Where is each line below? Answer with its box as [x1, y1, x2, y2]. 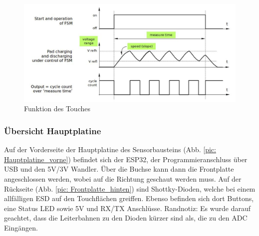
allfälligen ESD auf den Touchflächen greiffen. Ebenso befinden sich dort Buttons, [4, 193, 254, 204]
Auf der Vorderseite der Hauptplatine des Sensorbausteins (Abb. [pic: [4, 144, 216, 155]
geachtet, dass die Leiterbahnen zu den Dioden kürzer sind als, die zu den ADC [4, 213, 248, 223]
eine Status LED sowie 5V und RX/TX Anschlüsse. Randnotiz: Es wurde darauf [4, 203, 251, 213]
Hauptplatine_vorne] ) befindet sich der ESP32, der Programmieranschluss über [4, 154, 248, 164]
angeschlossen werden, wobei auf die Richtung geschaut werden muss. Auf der [4, 174, 242, 184]
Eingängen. [4, 223, 38, 233]
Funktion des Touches [24, 103, 90, 114]
